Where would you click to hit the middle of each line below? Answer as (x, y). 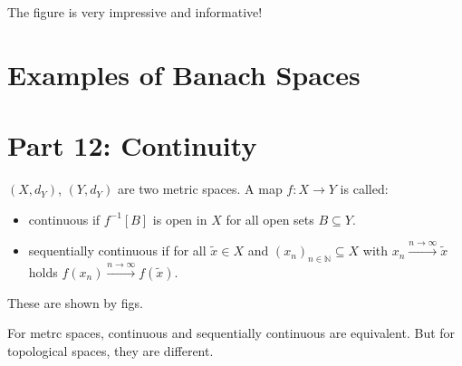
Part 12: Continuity (132, 145)
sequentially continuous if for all (117, 250)
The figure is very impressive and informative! (135, 12)
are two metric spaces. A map (200, 189)
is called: (364, 189)
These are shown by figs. (75, 302)
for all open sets (270, 219)
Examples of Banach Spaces (184, 74)
